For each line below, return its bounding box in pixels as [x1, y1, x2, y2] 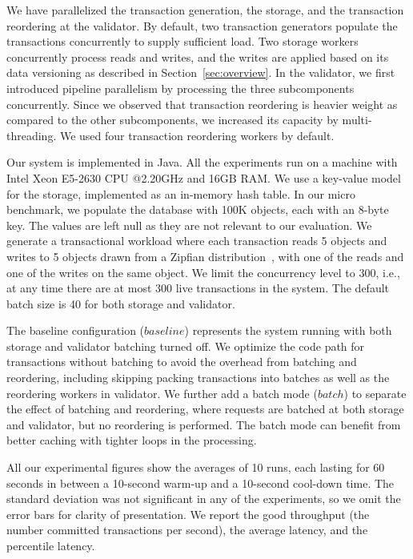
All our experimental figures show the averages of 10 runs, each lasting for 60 [6, 459, 385, 476]
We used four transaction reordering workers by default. [59, 127, 335, 143]
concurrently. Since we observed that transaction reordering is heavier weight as [6, 95, 398, 112]
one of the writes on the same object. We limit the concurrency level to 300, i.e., [6, 263, 400, 280]
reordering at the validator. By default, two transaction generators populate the [6, 17, 398, 34]
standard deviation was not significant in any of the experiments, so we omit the [6, 490, 401, 507]
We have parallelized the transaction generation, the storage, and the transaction [6, 2, 404, 18]
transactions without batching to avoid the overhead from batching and [6, 353, 357, 370]
